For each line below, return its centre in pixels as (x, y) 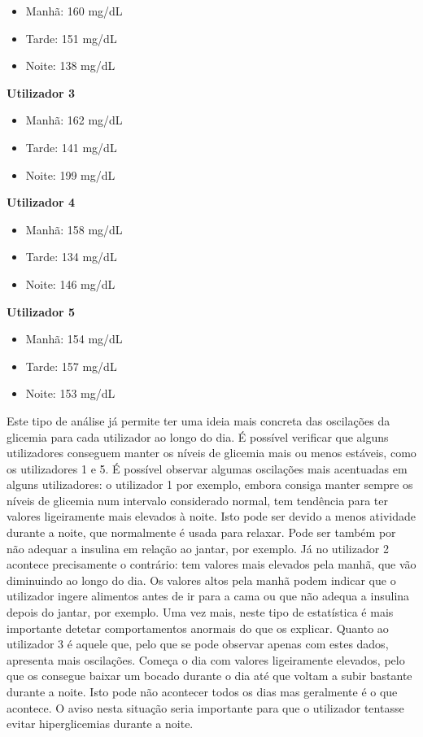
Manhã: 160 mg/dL (74, 11)
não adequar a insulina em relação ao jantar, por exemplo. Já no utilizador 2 (198, 548)
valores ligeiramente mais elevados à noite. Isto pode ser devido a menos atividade (211, 516)
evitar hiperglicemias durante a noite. (100, 724)
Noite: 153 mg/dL (70, 393)
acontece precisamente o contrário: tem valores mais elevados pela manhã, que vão (211, 564)
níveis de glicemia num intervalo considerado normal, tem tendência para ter (197, 500)
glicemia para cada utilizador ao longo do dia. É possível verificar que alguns (198, 436)
